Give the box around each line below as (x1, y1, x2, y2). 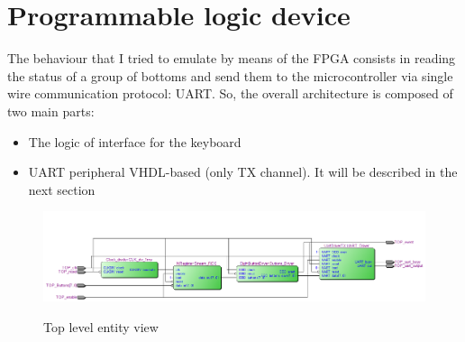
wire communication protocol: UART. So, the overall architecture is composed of (7, 84, 453, 103)
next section (28, 180, 96, 199)
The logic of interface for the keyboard (28, 132, 242, 151)
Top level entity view (43, 317, 159, 336)
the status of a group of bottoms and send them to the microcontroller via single (7, 66, 453, 85)
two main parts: (7, 101, 95, 120)
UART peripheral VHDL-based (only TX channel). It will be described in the (28, 162, 458, 181)
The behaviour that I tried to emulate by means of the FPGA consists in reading (7, 49, 456, 68)
